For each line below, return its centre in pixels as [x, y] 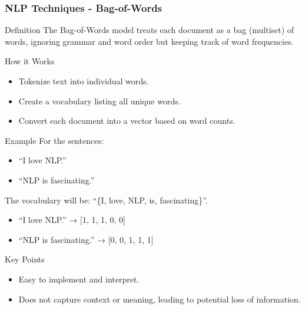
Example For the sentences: [54, 140]
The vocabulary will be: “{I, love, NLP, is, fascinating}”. [106, 200]
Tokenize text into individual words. [84, 81]
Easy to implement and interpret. [79, 279]
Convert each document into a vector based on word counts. [127, 121]
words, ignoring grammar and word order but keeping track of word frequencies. [149, 41]
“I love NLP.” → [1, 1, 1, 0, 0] [72, 220]
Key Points [25, 259]
